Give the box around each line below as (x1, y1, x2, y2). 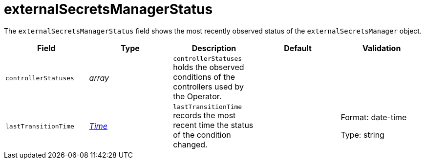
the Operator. (173, 91, 222, 101)
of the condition (173, 129, 231, 140)
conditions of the (173, 72, 235, 82)
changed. (173, 139, 208, 149)
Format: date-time (340, 112, 407, 123)
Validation (362, 43, 401, 53)
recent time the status (173, 120, 254, 130)
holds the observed (173, 62, 244, 72)
